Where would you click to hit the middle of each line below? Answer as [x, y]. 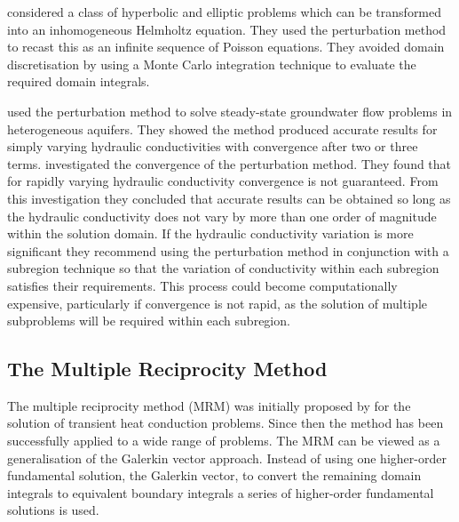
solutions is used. [53, 510]
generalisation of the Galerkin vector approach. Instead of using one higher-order [227, 458]
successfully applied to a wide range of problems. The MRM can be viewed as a [224, 441]
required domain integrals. [79, 81]
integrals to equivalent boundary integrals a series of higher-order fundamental [221, 492]
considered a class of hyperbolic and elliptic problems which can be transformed [225, 12]
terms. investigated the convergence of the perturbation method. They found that [229, 163]
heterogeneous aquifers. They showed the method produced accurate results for [222, 128]
